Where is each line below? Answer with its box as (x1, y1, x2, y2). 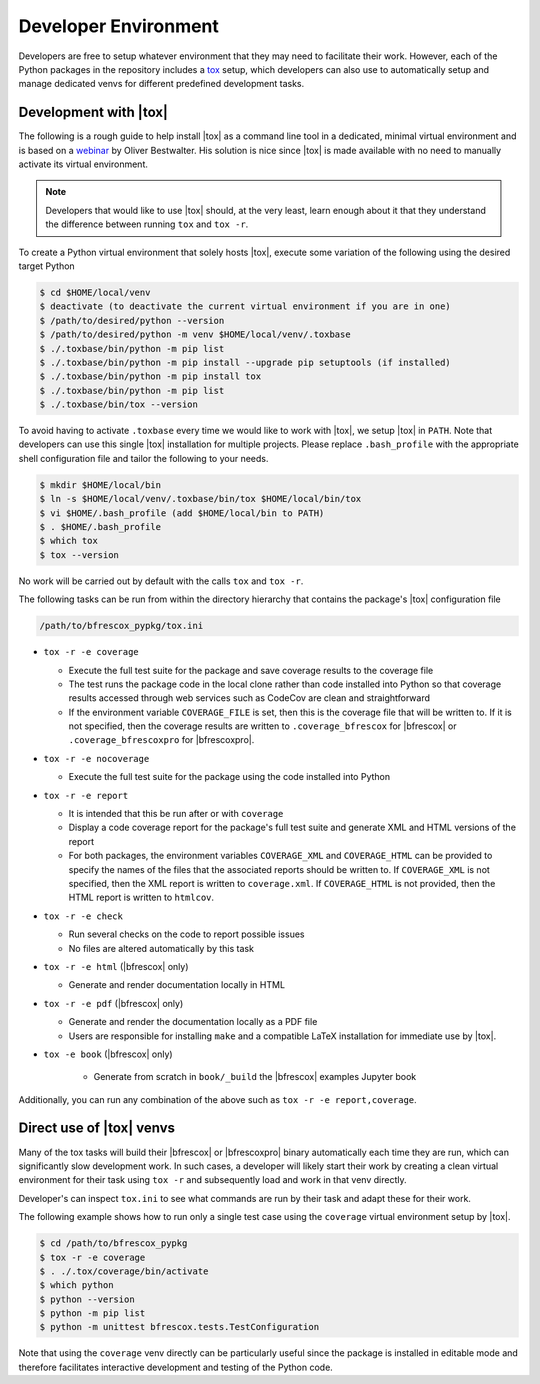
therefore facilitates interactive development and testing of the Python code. (18, 1361, 334, 1373)
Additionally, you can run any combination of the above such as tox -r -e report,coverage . (18, 1093, 417, 1105)
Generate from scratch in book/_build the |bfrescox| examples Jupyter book (93, 1071, 417, 1083)
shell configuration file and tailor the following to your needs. (18, 452, 269, 464)
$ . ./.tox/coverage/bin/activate (39, 1265, 209, 1277)
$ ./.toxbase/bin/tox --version (39, 399, 199, 410)
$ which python (39, 1280, 114, 1291)
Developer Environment (18, 15, 220, 37)
